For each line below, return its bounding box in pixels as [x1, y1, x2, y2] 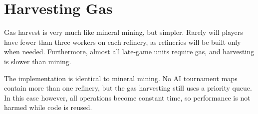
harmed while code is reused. [4, 102, 92, 113]
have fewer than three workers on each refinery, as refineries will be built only [4, 36, 241, 47]
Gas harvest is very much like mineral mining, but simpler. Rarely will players [4, 27, 243, 37]
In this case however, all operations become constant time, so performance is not [4, 92, 251, 103]
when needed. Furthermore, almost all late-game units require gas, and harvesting [4, 46, 255, 57]
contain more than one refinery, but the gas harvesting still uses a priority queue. [4, 83, 252, 93]
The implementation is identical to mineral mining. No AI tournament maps [4, 73, 238, 83]
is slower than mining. [4, 56, 71, 66]
